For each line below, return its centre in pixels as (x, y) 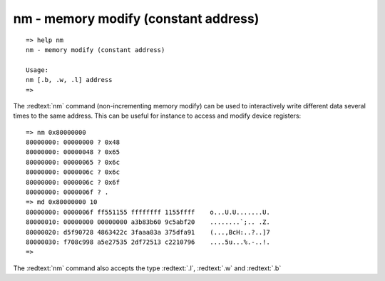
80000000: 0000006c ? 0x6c (73, 172)
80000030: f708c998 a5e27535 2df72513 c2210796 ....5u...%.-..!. (148, 242)
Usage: (37, 70)
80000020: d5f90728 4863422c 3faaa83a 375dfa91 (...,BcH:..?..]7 (148, 232)
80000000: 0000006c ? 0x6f (73, 182)
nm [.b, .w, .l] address (69, 80)
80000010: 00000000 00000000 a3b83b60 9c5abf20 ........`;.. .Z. (148, 222)
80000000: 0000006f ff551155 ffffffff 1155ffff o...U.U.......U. (148, 212)
